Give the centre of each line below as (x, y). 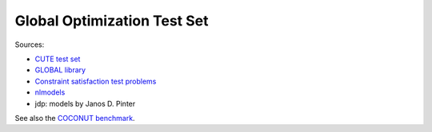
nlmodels (50, 92)
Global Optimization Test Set (112, 21)
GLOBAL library (60, 70)
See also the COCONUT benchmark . (75, 118)
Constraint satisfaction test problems (96, 81)
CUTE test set (58, 59)
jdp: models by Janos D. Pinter (85, 103)
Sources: (30, 45)
